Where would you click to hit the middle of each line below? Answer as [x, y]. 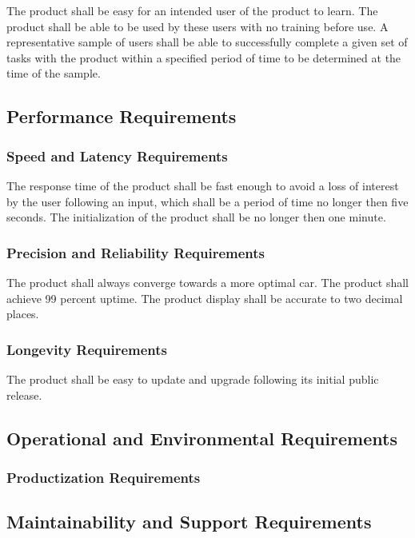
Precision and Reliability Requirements [136, 252]
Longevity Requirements [87, 349]
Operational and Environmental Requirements [202, 438]
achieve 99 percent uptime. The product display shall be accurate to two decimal [205, 298]
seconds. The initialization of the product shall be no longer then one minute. [196, 217]
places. [23, 314]
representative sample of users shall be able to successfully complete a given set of [207, 42]
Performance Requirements [122, 116]
